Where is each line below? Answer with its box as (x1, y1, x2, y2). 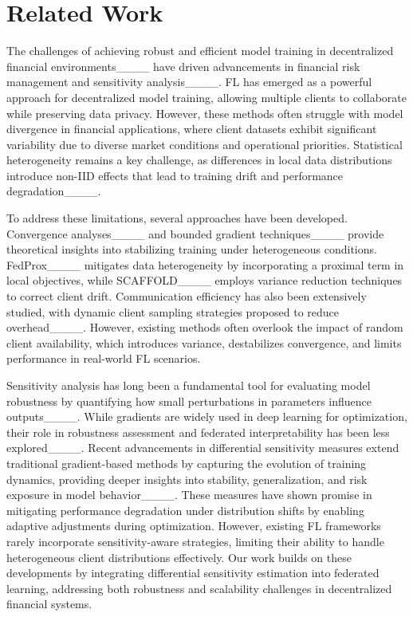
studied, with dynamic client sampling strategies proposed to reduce (6, 303, 340, 320)
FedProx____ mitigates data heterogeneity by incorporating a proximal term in (6, 256, 404, 273)
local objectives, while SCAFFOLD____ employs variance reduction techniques (6, 272, 403, 289)
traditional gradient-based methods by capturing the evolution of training (6, 454, 367, 471)
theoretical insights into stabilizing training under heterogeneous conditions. (6, 241, 377, 257)
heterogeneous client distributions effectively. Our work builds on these (6, 548, 352, 565)
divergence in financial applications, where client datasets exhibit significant (6, 120, 377, 137)
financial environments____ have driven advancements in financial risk (6, 57, 360, 74)
